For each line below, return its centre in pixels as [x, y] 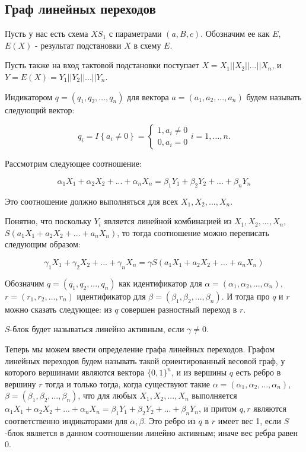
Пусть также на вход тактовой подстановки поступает [102, 65]
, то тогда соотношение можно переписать [193, 232]
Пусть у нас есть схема [47, 34]
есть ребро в [258, 372]
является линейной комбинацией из [168, 221]
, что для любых [107, 395]
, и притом [218, 408]
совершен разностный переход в [179, 309]
